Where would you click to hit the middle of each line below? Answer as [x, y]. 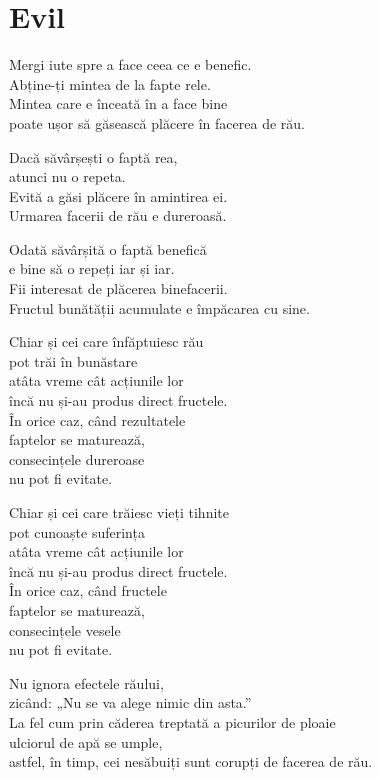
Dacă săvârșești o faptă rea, [93, 156]
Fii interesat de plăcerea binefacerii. [118, 288]
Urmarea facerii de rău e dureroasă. [118, 215]
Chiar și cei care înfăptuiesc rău [106, 341]
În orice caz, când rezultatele [97, 419]
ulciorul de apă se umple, [86, 741]
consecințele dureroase [77, 458]
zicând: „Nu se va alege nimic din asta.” [130, 702]
